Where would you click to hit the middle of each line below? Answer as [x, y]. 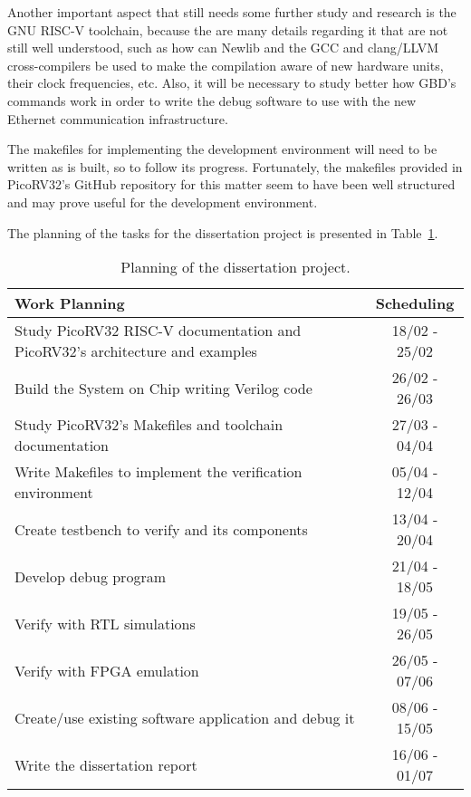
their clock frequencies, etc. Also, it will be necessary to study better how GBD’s [232, 83]
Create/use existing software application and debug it [185, 717]
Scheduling [415, 303]
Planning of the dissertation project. [235, 267]
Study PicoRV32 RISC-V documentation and [158, 331]
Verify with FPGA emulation [107, 670]
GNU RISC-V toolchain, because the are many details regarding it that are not [228, 29]
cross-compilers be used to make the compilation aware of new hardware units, [226, 65]
